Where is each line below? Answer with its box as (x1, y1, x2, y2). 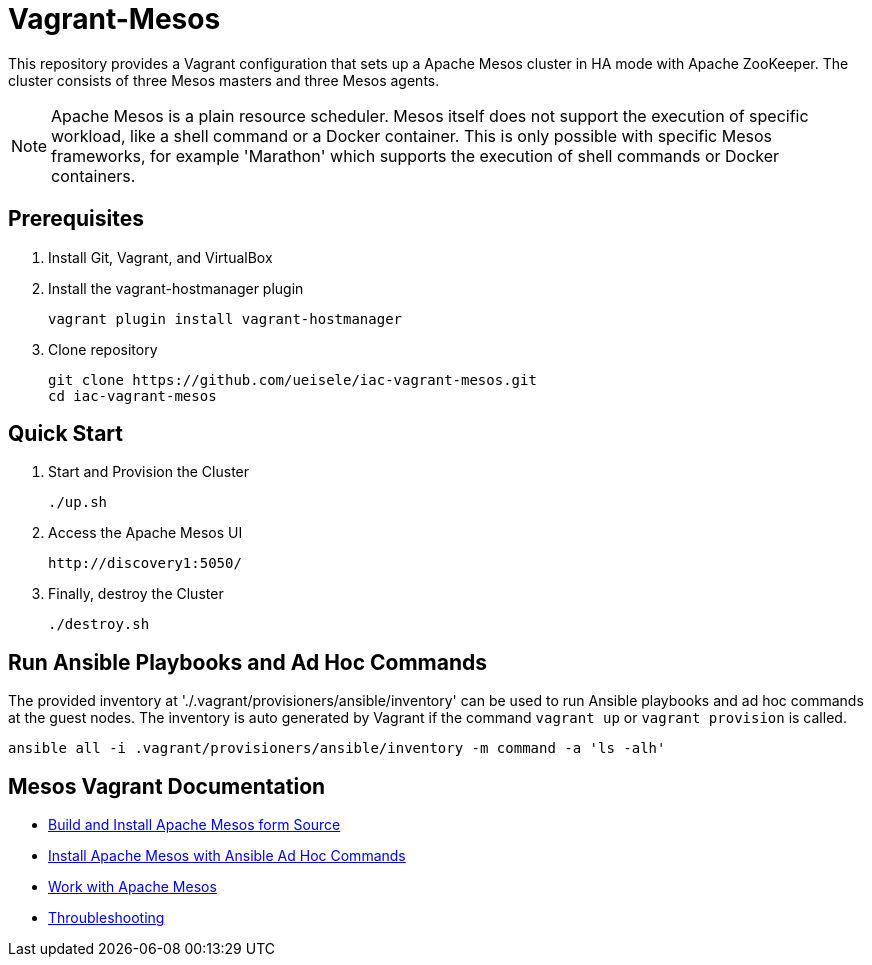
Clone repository (48, 340, 158, 358)
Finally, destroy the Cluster (48, 585, 224, 603)
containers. (51, 165, 136, 186)
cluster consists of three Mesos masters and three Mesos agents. (8, 71, 440, 89)
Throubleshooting (48, 909, 165, 927)
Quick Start (8, 421, 123, 447)
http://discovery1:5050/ (48, 555, 242, 572)
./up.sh (48, 494, 108, 511)
